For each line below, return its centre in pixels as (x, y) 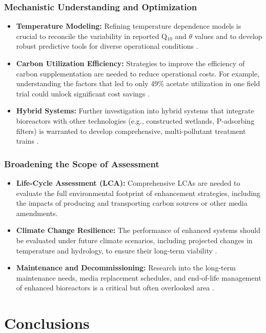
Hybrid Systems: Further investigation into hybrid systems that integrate (135, 111)
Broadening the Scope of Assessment (82, 163)
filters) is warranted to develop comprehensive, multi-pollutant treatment (131, 131)
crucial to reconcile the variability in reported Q (92, 36)
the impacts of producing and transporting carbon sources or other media (132, 203)
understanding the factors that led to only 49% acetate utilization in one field (138, 83)
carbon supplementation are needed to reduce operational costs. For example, (138, 73)
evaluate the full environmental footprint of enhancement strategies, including (138, 193)
